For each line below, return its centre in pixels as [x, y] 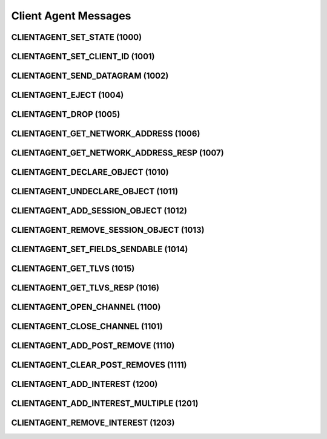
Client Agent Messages [71, 16]
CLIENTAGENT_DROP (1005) [66, 115]
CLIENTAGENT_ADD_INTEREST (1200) [84, 384]
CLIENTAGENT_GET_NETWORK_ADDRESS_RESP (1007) [117, 153]
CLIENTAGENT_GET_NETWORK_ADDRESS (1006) [106, 134]
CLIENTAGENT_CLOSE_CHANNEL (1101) [87, 327]
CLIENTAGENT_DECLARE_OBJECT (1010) [90, 172]
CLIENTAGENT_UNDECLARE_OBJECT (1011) [95, 191]
